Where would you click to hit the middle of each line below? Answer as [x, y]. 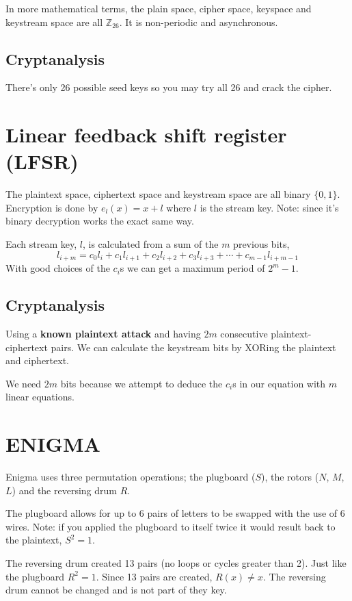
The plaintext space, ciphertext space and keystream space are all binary [158, 194]
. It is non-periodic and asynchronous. [199, 22]
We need [24, 383]
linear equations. [40, 397]
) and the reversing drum [64, 490]
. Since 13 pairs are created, [154, 576]
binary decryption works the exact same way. [100, 221]
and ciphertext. [38, 360]
